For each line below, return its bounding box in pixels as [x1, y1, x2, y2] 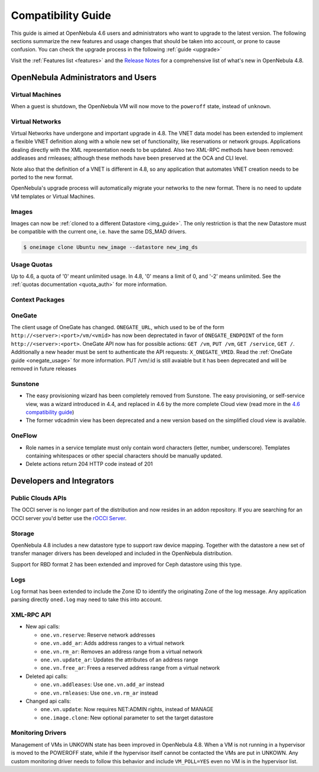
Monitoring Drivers [11, 729, 67, 737]
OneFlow [11, 432, 38, 440]
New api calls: [25, 623, 60, 630]
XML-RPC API [11, 611, 51, 619]
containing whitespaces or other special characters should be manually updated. [25, 452, 223, 459]
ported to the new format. [11, 173, 74, 180]
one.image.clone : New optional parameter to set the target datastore [40, 714, 214, 721]
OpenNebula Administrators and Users [11, 72, 157, 82]
